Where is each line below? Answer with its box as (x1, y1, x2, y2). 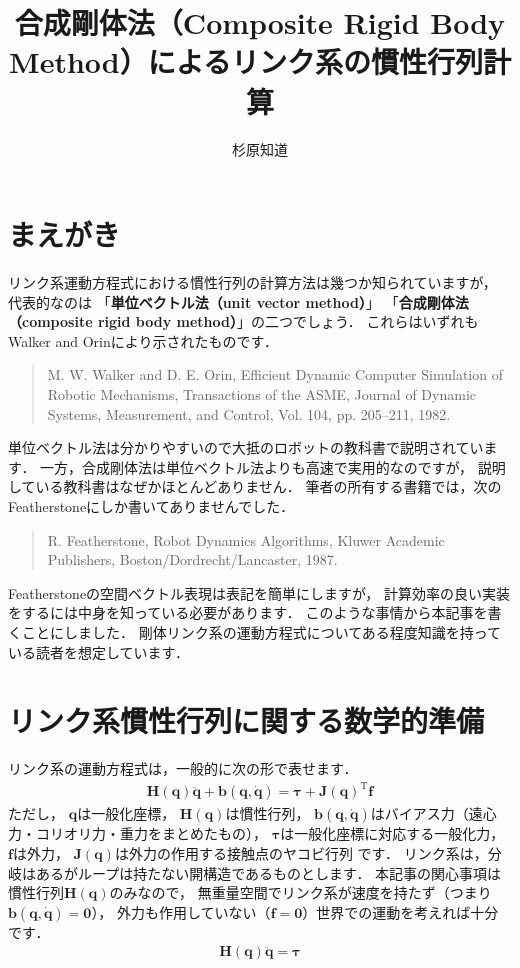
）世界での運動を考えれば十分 (302, 901, 499, 922)
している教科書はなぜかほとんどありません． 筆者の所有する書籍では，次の (8, 476, 502, 497)
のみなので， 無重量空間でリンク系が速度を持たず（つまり (109, 882, 492, 903)
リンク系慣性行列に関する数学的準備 (8, 700, 485, 741)
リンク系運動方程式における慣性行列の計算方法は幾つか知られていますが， (8, 272, 497, 293)
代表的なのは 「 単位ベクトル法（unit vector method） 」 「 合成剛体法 (8, 291, 469, 312)
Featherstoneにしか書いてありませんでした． (8, 495, 295, 516)
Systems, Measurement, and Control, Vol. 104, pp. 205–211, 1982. (47, 403, 451, 424)
